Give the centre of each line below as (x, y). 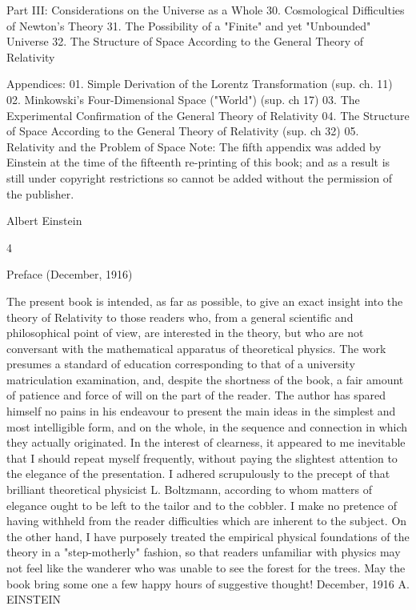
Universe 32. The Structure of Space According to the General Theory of (185, 41)
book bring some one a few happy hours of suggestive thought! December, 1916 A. (208, 583)
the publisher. (40, 193)
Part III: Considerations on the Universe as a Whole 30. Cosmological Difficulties (206, 10)
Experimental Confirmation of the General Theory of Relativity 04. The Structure (208, 115)
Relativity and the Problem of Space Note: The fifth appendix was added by (194, 146)
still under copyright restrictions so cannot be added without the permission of (200, 177)
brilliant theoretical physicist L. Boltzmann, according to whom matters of (189, 490)
